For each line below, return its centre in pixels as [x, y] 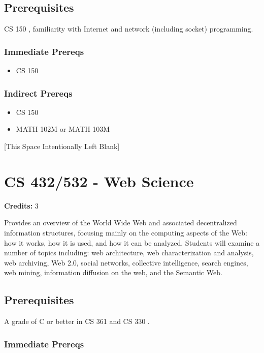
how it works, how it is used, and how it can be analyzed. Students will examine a [132, 242]
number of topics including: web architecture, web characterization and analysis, [129, 253]
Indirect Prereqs [38, 93]
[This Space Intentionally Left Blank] [62, 146]
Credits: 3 [21, 205]
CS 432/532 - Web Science [99, 181]
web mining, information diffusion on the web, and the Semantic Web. [113, 272]
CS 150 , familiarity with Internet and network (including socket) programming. [129, 29]
